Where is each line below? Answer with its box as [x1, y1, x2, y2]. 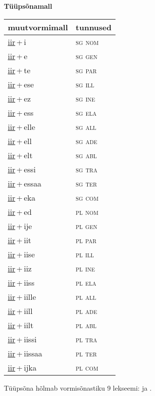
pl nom [76, 206, 98, 217]
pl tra [76, 333, 97, 345]
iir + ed [8, 206, 32, 217]
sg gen [76, 50, 97, 62]
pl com [76, 361, 98, 373]
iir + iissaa [8, 347, 42, 359]
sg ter [76, 177, 97, 189]
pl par [76, 234, 97, 246]
